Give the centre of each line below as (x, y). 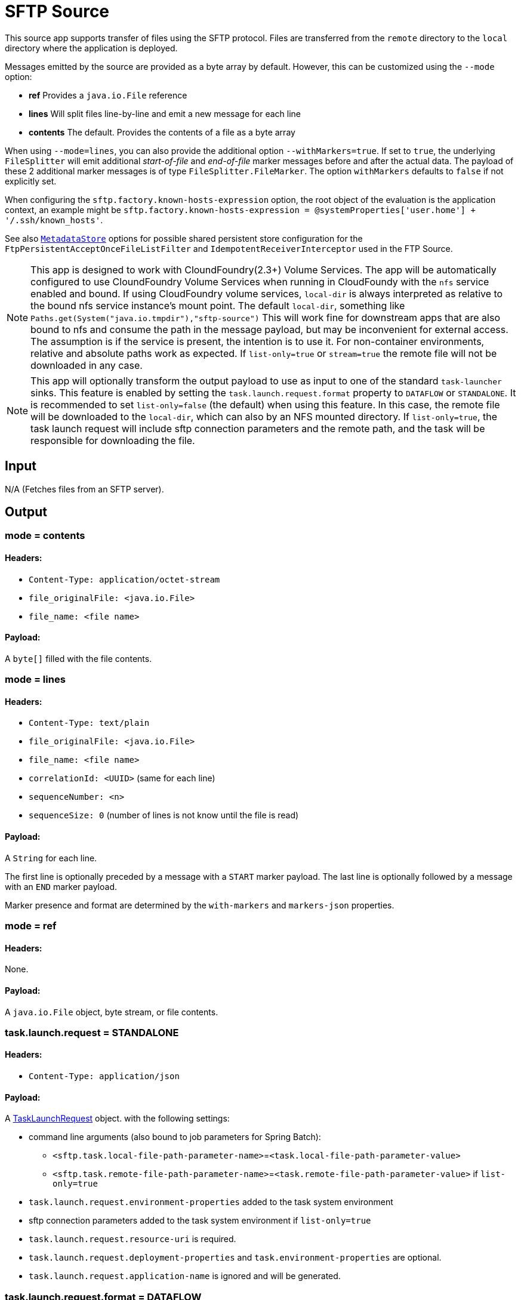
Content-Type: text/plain (89, 723)
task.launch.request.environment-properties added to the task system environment (211, 1202)
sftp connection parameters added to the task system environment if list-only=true (200, 1221)
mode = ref (31, 926)
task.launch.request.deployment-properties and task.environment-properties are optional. (235, 1258)
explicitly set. (31, 181)
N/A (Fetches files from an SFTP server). (84, 489)
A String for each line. (51, 858)
